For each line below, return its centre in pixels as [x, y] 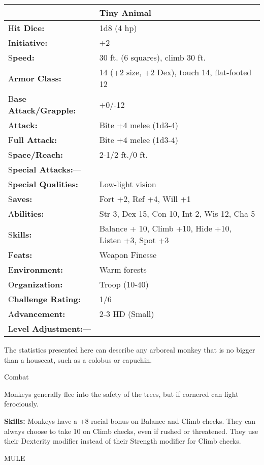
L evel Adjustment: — [49, 328]
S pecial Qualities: [43, 184]
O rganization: [36, 284]
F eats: [20, 255]
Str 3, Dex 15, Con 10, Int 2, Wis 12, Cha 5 [177, 213]
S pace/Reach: [36, 154]
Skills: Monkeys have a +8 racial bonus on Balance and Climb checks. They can [130, 420]
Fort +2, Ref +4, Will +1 [145, 199]
